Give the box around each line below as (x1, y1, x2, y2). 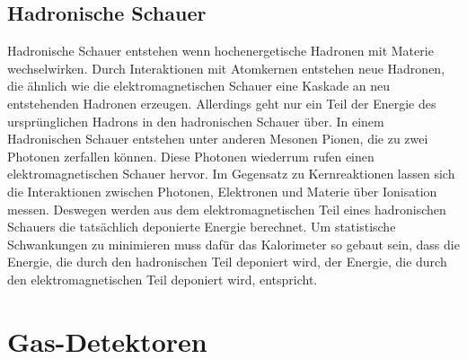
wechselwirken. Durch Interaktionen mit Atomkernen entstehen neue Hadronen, (7, 58, 445, 77)
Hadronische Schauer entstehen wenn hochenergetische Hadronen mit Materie (7, 41, 434, 60)
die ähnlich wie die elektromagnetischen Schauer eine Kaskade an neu (7, 76, 391, 95)
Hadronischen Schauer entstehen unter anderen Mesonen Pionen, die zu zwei (7, 129, 428, 148)
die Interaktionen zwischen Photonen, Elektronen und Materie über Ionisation (7, 181, 437, 200)
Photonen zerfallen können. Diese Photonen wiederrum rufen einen (7, 146, 374, 165)
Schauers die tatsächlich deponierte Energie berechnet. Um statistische (7, 217, 396, 236)
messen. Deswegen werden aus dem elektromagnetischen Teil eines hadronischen (7, 199, 446, 218)
